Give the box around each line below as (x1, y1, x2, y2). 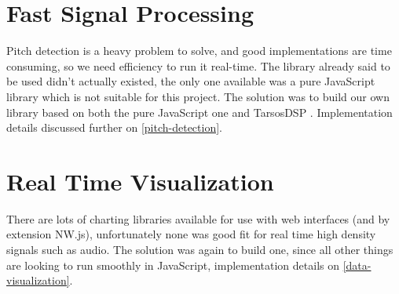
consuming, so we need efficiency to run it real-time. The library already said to (6, 57, 390, 74)
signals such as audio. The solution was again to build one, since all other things (6, 241, 394, 257)
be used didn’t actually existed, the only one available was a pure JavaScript (6, 73, 375, 89)
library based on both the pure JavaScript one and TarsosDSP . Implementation (6, 103, 393, 120)
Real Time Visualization (6, 165, 274, 197)
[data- (342, 256, 372, 273)
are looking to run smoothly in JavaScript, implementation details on (6, 256, 340, 273)
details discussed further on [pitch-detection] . (6, 119, 222, 136)
